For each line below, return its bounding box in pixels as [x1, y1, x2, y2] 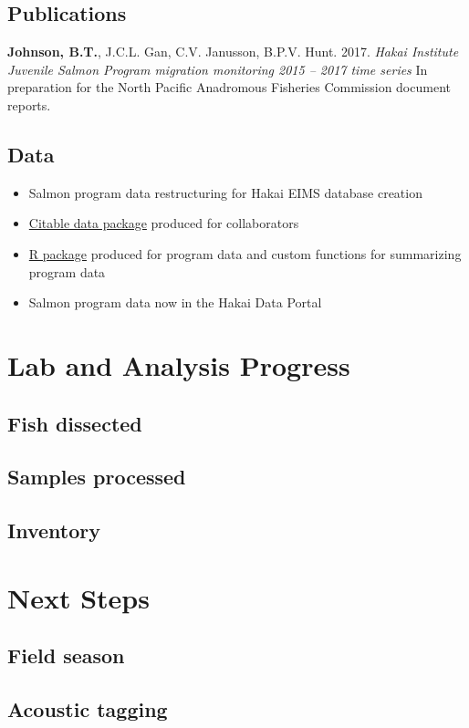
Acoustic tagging [7, 695, 168, 723]
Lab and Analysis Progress [7, 346, 350, 383]
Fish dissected [7, 409, 142, 437]
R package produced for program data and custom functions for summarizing [28, 244, 462, 263]
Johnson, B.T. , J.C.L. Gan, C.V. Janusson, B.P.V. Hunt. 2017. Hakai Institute [7, 42, 459, 61]
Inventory [7, 516, 100, 545]
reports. [7, 95, 51, 114]
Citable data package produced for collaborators [28, 213, 299, 233]
